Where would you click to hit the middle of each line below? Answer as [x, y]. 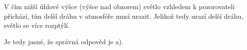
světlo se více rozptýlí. [37, 25]
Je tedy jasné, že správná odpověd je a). [64, 41]
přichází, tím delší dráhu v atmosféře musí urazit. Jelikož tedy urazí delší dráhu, [124, 16]
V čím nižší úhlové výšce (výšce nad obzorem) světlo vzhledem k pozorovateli [119, 6]
